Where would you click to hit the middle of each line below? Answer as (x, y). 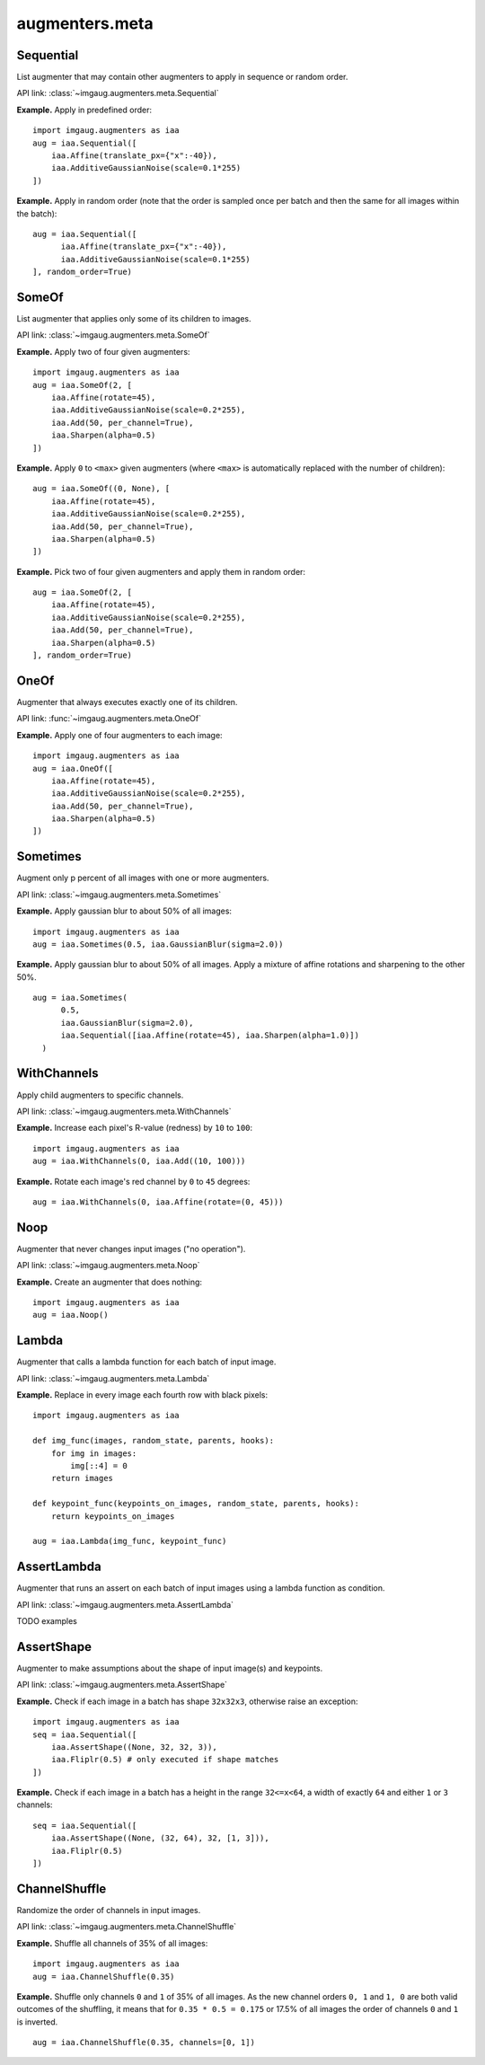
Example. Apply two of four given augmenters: (103, 351)
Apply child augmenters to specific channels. (100, 1095)
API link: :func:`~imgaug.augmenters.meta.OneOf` (109, 719)
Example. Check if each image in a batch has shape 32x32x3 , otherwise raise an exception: (187, 1701)
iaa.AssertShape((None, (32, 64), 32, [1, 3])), (160, 1838)
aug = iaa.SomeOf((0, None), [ (101, 489)
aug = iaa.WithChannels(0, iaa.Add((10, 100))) (139, 1161)
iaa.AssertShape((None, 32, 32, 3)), (134, 1747)
